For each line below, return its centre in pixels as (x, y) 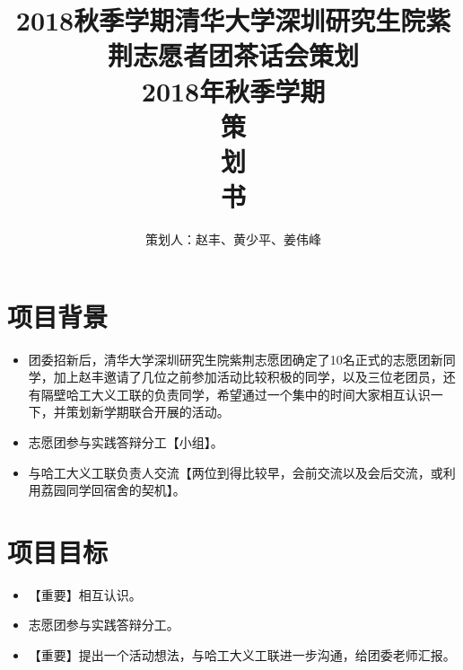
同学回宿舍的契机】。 (126, 490)
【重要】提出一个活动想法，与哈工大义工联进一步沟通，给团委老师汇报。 (242, 655)
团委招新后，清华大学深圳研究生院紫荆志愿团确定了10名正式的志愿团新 (236, 359)
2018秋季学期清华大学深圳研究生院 (221, 20)
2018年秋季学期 (233, 90)
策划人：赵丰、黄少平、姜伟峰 (233, 239)
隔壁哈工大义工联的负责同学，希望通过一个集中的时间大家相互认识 (236, 394)
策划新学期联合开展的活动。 (148, 412)
